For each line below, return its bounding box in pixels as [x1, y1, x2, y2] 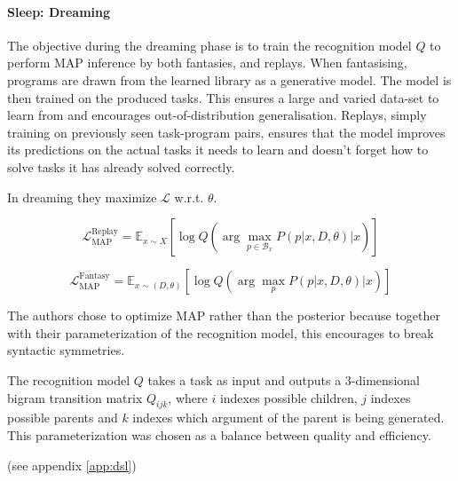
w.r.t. [174, 187, 204, 206]
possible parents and [7, 408, 118, 427]
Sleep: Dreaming [7, 2, 111, 20]
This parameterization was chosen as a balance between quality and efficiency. [7, 425, 431, 444]
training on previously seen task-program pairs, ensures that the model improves [7, 122, 446, 141]
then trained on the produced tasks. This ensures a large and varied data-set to [7, 88, 439, 106]
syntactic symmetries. [7, 341, 125, 359]
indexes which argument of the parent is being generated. [132, 408, 445, 427]
